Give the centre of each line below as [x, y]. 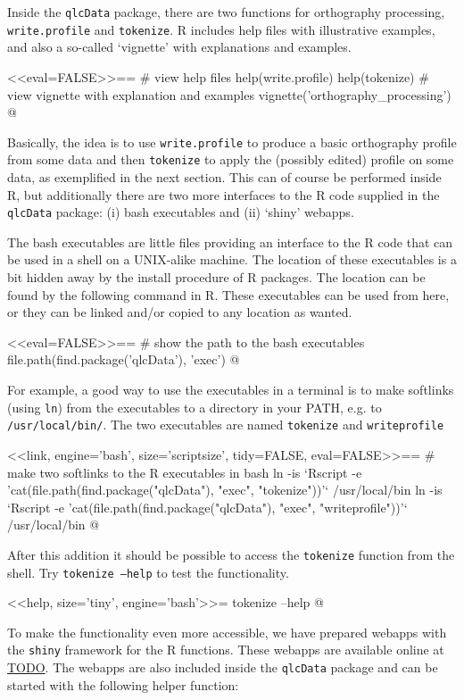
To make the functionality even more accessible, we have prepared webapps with [227, 632]
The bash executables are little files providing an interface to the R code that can [230, 242]
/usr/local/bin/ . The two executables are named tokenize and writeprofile [226, 425]
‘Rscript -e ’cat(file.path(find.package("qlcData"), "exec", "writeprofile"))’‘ [207, 507]
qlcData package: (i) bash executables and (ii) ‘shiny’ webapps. [181, 212]
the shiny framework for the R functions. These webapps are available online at [226, 650]
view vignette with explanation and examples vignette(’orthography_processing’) [229, 94]
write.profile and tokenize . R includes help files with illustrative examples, [221, 29]
